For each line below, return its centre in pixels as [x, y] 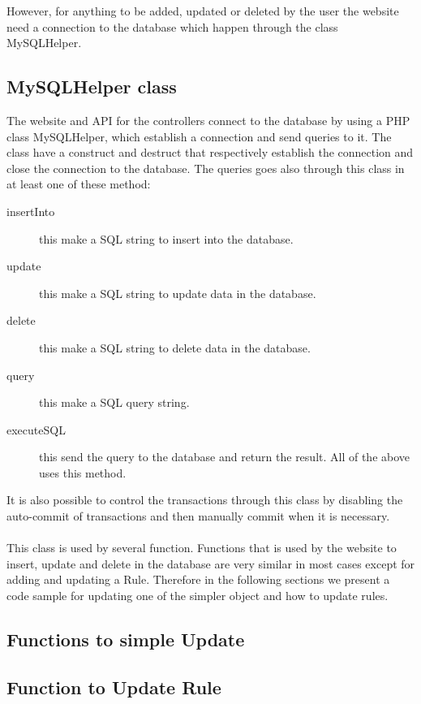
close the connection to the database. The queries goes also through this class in [206, 168]
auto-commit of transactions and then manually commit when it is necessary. [198, 516]
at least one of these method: [79, 184]
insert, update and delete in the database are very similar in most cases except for [211, 563]
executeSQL [36, 429]
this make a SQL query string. [114, 402]
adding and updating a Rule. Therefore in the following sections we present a [198, 579]
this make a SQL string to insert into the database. [166, 238]
